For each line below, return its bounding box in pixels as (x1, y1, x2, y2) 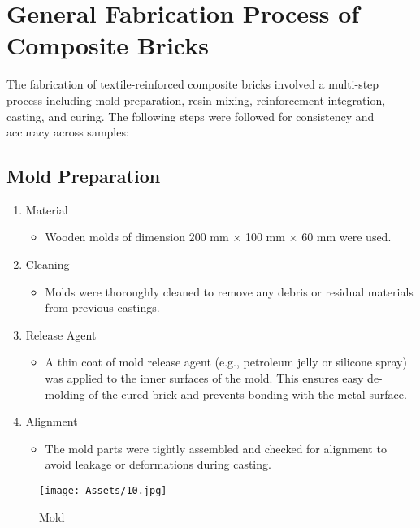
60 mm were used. (301, 228, 392, 245)
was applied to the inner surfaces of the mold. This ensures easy (45, 370, 364, 387)
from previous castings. (45, 299, 160, 316)
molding (45, 385, 85, 402)
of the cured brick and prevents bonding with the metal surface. (89, 385, 407, 402)
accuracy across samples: (6, 123, 129, 141)
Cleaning (25, 256, 70, 273)
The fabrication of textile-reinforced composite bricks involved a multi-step (6, 76, 379, 93)
